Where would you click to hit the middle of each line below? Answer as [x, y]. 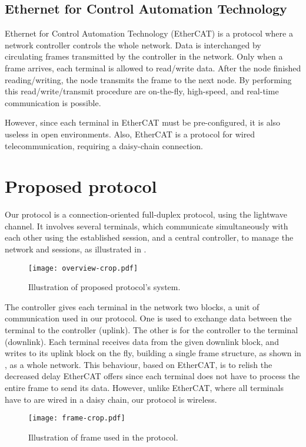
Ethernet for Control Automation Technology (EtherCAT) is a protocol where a [149, 33]
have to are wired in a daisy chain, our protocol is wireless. [111, 399]
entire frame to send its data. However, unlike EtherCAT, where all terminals [144, 388]
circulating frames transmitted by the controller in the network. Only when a [144, 56]
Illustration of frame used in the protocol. [103, 437]
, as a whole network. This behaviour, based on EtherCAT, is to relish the [139, 364]
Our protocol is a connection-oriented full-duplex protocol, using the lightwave [146, 214]
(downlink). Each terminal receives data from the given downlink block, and [142, 341]
